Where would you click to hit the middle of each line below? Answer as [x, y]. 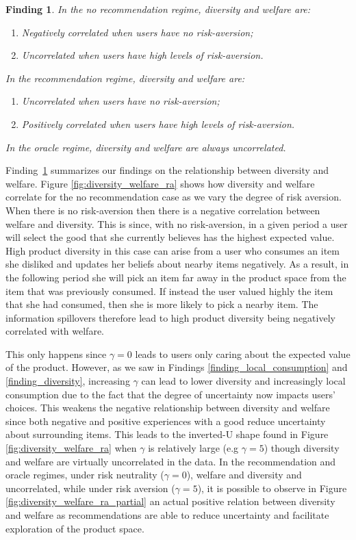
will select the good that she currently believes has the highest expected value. [170, 237]
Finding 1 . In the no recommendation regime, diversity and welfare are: [158, 9]
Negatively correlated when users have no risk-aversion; [137, 32]
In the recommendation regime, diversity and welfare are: [125, 78]
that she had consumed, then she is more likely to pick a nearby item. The [162, 304]
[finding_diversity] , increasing [68, 381]
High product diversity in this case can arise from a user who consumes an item [173, 250]
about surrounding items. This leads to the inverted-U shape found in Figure [167, 434]
